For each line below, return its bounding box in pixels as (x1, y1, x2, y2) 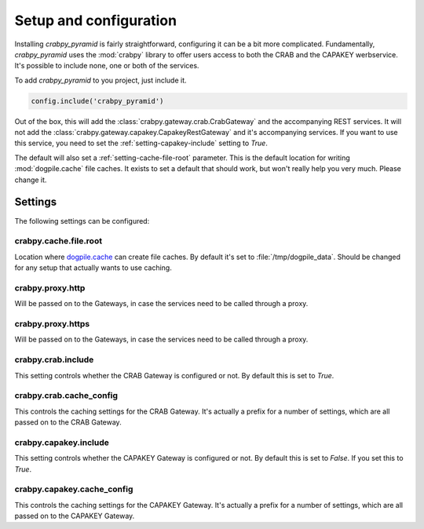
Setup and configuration (14, 12, 177, 29)
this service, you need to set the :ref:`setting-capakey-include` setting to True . (14, 138, 269, 148)
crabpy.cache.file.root (14, 235, 102, 246)
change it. (14, 175, 47, 184)
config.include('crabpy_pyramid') (31, 97, 164, 105)
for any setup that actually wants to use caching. (14, 263, 172, 272)
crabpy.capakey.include (14, 436, 109, 447)
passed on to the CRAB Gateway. (14, 418, 122, 427)
